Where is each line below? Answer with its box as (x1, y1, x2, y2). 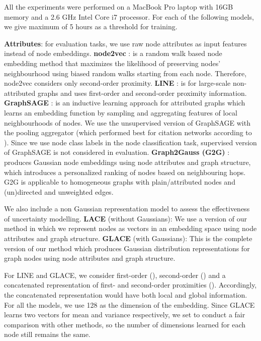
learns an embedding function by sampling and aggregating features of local (4, 107, 237, 118)
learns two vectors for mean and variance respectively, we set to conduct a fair (4, 309, 245, 320)
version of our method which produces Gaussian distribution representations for (4, 243, 250, 253)
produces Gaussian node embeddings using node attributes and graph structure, (4, 156, 251, 167)
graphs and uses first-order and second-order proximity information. (37, 87, 247, 98)
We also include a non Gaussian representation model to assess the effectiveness (4, 203, 250, 214)
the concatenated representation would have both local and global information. (4, 290, 247, 300)
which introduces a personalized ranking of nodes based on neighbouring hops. (4, 166, 246, 177)
